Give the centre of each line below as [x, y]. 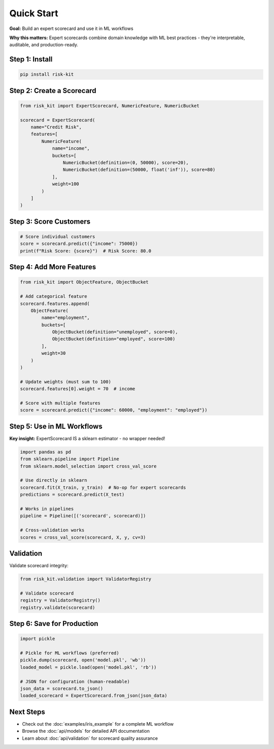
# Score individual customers [58, 237]
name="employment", [65, 318]
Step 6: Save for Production [54, 624]
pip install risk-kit [47, 74]
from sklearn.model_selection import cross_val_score [88, 466]
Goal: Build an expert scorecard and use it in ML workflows [72, 28]
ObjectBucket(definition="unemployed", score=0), [115, 332]
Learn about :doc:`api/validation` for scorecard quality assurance [90, 738]
